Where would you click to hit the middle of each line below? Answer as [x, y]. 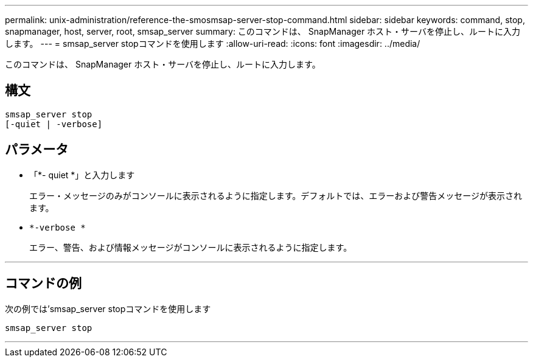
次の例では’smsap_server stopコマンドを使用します [108, 308]
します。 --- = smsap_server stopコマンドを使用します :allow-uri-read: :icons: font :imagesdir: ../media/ [213, 44]
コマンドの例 [43, 284]
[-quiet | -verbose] [54, 124]
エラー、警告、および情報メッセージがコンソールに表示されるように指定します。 [191, 247]
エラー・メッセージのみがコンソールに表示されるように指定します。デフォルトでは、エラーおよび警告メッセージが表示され [276, 195]
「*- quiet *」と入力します [82, 175]
